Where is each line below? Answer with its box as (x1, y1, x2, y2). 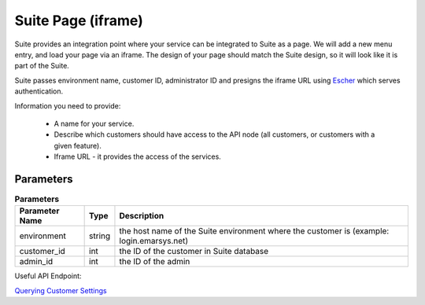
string (89, 230, 111, 241)
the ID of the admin (119, 256, 190, 267)
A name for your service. (54, 119, 135, 128)
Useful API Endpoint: (14, 271, 82, 281)
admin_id (19, 256, 54, 267)
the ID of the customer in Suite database (119, 246, 269, 257)
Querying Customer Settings (14, 285, 107, 295)
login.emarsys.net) (119, 236, 189, 247)
